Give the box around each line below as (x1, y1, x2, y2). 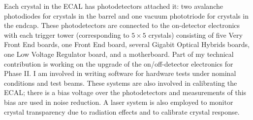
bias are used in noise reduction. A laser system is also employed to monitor (4, 96, 233, 107)
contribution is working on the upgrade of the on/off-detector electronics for (4, 58, 233, 69)
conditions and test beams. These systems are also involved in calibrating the (4, 77, 237, 88)
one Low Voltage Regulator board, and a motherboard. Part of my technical (4, 48, 234, 59)
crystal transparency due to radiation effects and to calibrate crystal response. (4, 106, 240, 117)
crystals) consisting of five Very (148, 29, 243, 40)
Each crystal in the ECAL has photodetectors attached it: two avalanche (4, 1, 223, 11)
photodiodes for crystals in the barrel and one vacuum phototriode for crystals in (4, 10, 249, 21)
